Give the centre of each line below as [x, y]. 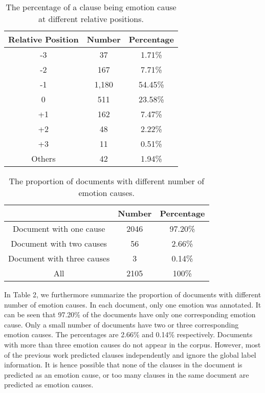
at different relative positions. [91, 19]
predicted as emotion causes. [49, 385]
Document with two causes [59, 243]
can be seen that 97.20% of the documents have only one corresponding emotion [130, 314]
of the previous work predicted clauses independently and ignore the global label [130, 354]
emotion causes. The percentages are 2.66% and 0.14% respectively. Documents [128, 334]
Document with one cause [59, 228]
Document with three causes [59, 258]
